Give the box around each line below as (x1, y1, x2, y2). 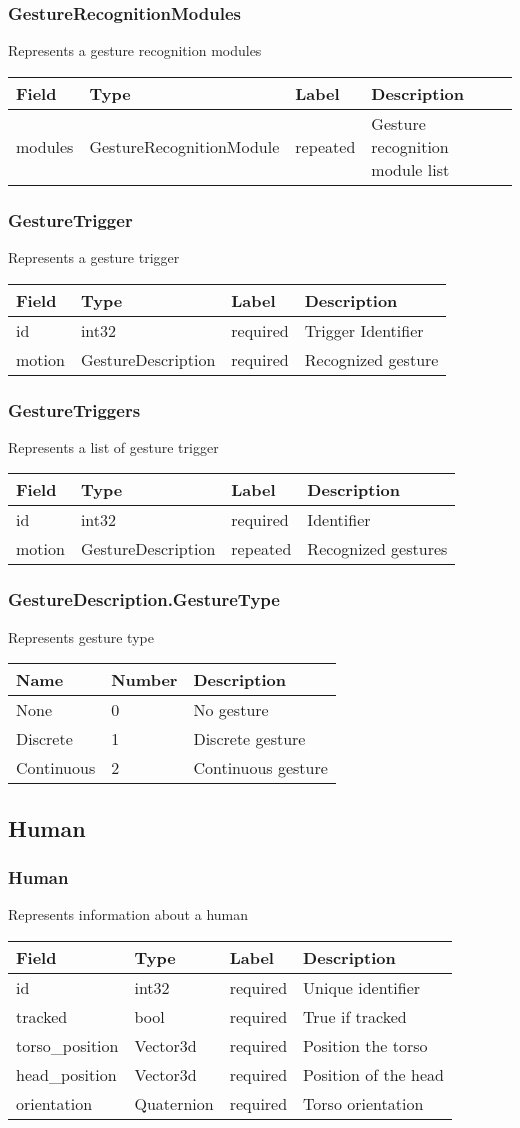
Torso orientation (303, 1091, 424, 1115)
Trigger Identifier (304, 318, 424, 342)
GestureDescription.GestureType (8, 587, 280, 612)
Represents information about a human (8, 904, 249, 925)
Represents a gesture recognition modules (8, 40, 262, 61)
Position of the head (303, 1062, 444, 1086)
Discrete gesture (193, 727, 306, 751)
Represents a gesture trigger (8, 247, 180, 268)
